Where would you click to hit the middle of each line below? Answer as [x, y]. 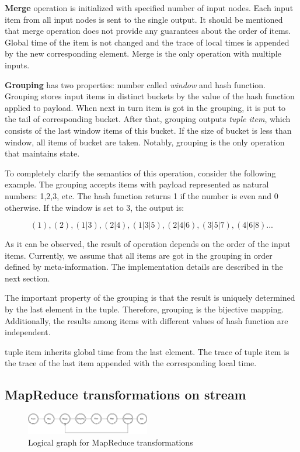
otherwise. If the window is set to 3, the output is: [95, 207]
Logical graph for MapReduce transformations [111, 442]
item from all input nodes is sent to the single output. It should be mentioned [144, 19]
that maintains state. [42, 153]
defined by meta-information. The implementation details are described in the [144, 267]
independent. [28, 332]
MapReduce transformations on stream [125, 394]
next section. [27, 278]
